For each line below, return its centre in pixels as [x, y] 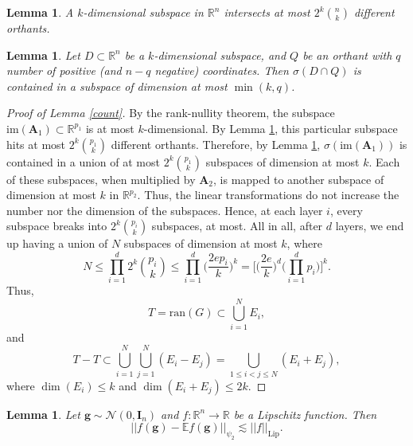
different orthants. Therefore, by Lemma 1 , [216, 144]
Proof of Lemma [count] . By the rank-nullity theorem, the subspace [171, 113]
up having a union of [57, 243]
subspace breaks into [57, 226]
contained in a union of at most [83, 161]
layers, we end [370, 226]
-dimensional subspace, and [220, 55]
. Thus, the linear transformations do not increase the [268, 195]
